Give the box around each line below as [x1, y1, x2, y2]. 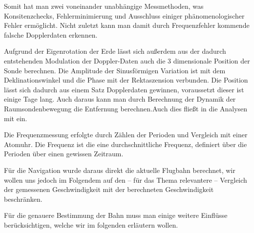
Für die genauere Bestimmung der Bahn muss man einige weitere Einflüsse [4, 210, 228, 220]
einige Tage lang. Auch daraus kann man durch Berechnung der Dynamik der [4, 94, 236, 104]
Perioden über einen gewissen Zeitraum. [4, 148, 124, 159]
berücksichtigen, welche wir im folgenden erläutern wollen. [4, 219, 178, 230]
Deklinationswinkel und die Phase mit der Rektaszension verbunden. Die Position [4, 75, 248, 85]
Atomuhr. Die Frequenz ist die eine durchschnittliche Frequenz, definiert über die [4, 139, 247, 149]
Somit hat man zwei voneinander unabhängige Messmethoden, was [4, 1, 204, 11]
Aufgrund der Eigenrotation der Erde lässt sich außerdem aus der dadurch [4, 46, 226, 56]
